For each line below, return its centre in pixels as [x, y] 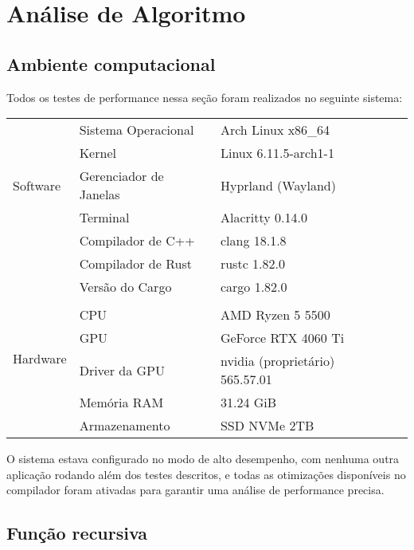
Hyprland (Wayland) [278, 185]
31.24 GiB [248, 403]
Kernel [98, 153]
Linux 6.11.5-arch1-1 [277, 153]
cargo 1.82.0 [254, 287]
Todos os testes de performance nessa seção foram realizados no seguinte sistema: [205, 97]
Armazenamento [125, 426]
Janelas [100, 194]
